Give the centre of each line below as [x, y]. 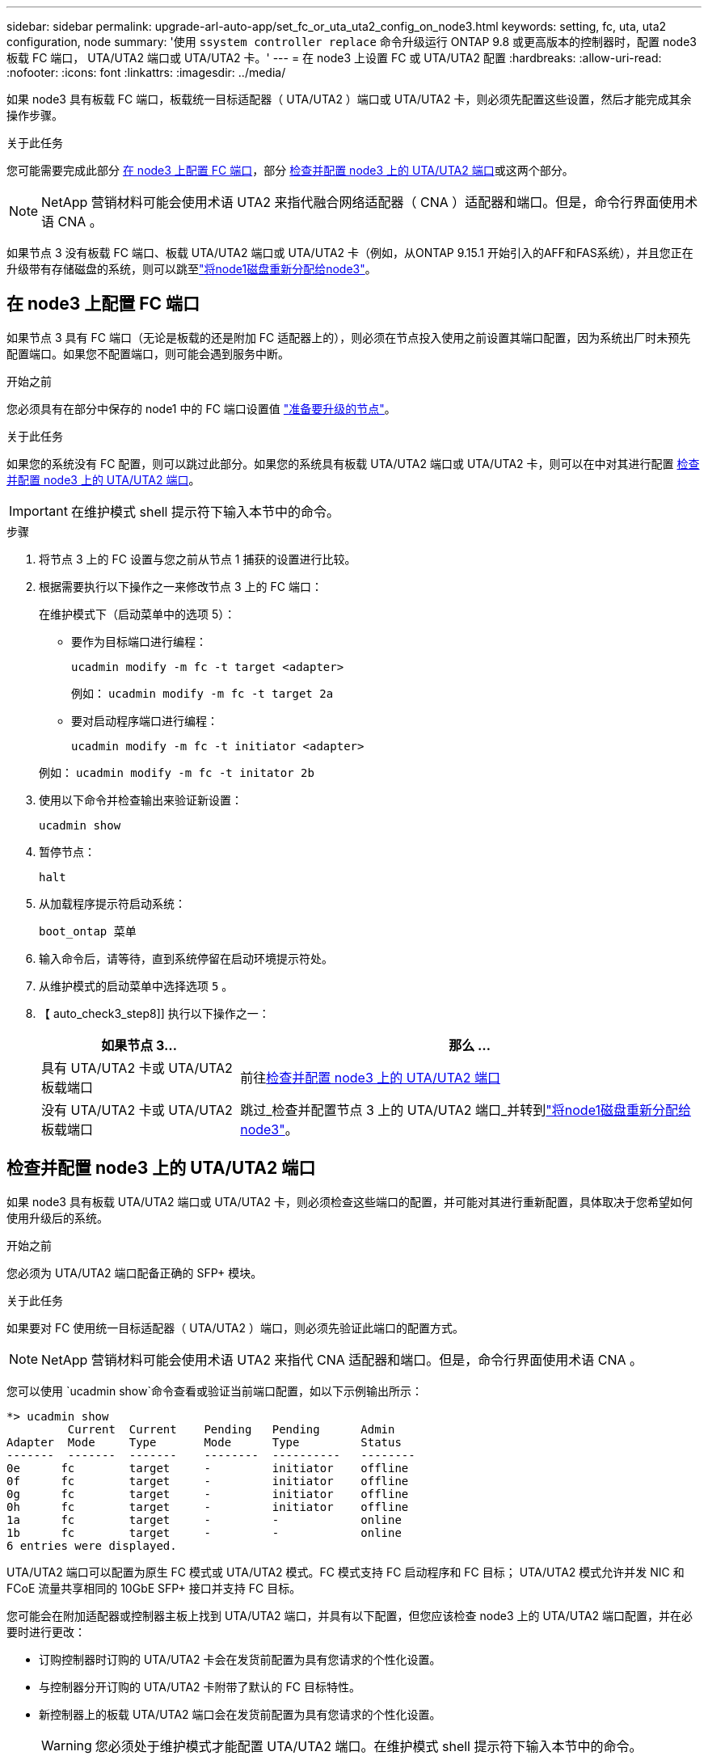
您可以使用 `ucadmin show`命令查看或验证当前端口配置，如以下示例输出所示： [215, 1391]
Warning [67, 1745]
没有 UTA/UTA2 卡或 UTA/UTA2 [137, 1110]
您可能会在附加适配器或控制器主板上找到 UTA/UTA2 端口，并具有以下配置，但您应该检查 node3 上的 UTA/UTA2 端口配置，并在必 [350, 1615]
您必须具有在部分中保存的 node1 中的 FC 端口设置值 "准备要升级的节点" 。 [201, 408]
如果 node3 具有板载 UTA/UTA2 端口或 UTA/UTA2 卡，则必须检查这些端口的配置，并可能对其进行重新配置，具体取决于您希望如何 [350, 1201]
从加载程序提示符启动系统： [112, 903]
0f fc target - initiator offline [208, 1481]
